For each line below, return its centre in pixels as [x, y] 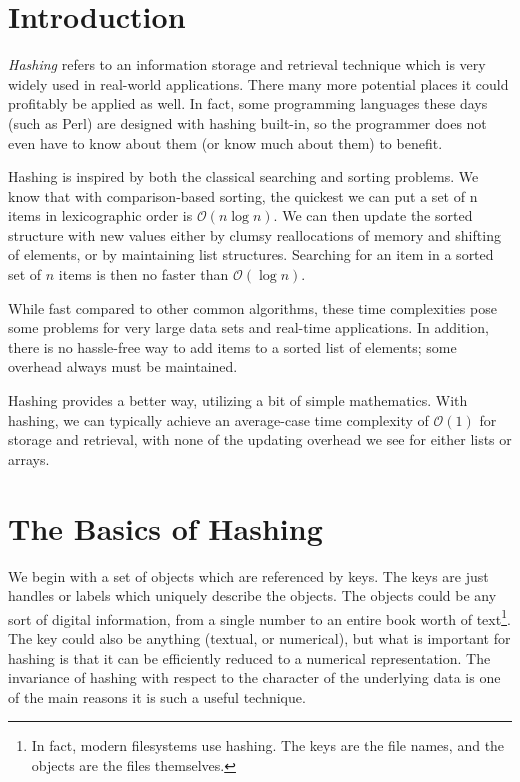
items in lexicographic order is [100, 215]
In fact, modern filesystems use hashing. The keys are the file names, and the [268, 745]
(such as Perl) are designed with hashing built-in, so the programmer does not [247, 122]
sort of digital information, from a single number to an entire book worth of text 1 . [259, 617]
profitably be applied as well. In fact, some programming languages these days [248, 103]
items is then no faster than [143, 274]
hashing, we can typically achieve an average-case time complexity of [218, 419]
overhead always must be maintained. [123, 366]
